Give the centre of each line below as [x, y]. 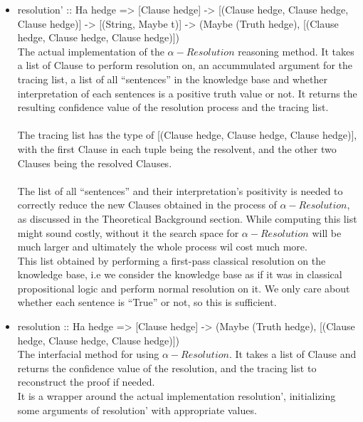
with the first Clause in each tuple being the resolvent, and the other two [177, 148]
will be [327, 232]
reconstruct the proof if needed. [86, 382]
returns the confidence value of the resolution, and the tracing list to [167, 368]
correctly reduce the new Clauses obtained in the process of [147, 205]
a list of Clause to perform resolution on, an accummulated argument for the [185, 65]
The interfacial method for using [88, 354]
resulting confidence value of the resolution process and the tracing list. [173, 107]
